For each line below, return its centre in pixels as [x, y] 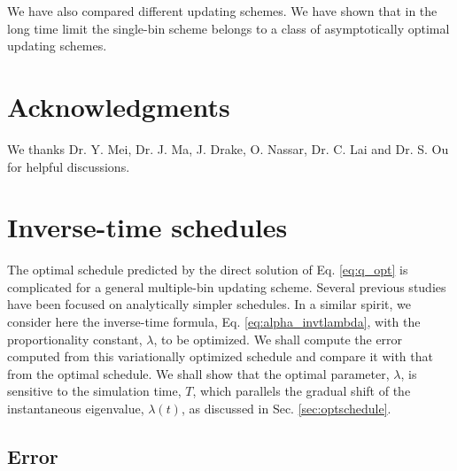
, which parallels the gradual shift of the [302, 391]
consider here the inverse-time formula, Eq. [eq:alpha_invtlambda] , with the [214, 321]
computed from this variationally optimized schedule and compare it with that [220, 356]
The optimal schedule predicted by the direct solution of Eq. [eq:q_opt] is [208, 270]
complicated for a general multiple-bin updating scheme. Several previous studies [227, 286]
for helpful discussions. [69, 166]
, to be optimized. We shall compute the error [278, 339]
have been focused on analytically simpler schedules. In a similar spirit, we [209, 304]
